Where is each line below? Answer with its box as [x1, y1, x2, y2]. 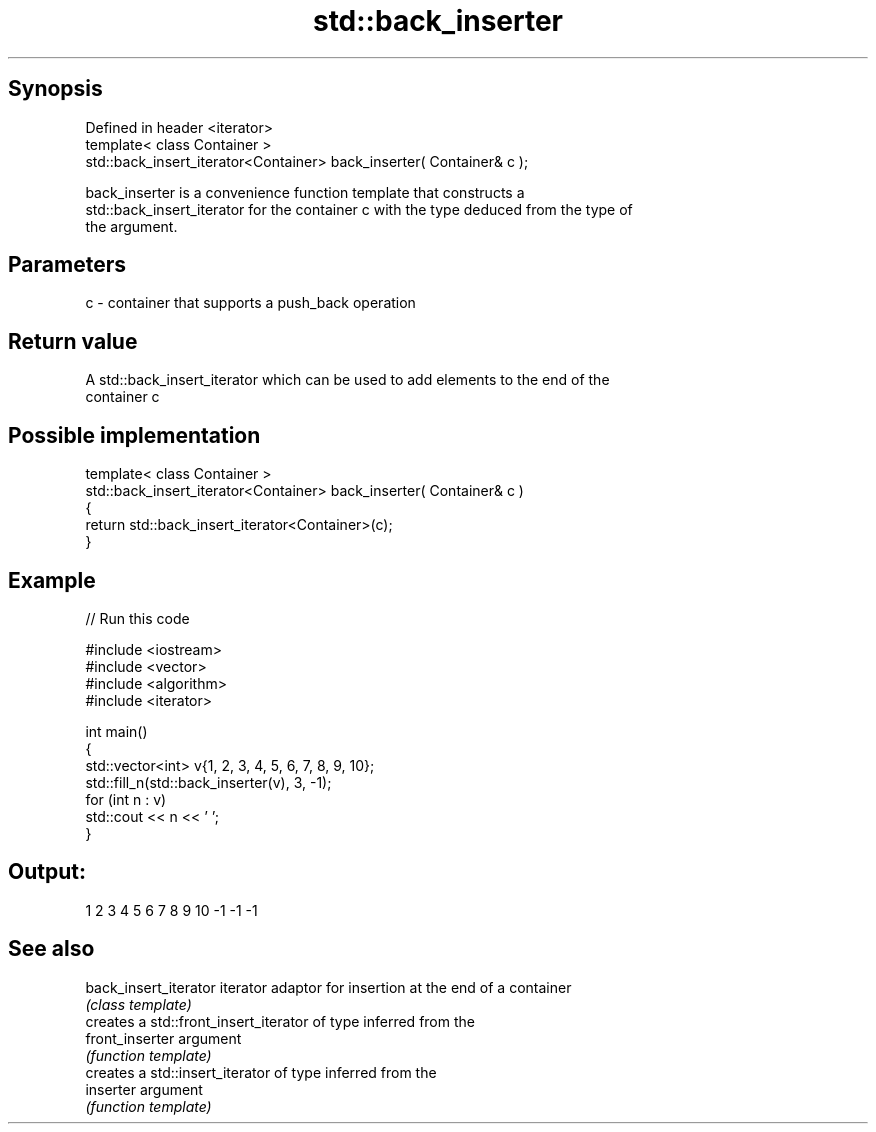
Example [8, 567, 96, 593]
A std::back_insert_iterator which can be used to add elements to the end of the [85, 371, 610, 389]
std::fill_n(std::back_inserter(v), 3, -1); [85, 773, 332, 791]
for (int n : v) [85, 790, 167, 808]
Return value [8, 328, 138, 354]
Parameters [8, 252, 126, 278]
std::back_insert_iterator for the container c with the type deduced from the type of [85, 200, 633, 218]
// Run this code [85, 609, 190, 627]
